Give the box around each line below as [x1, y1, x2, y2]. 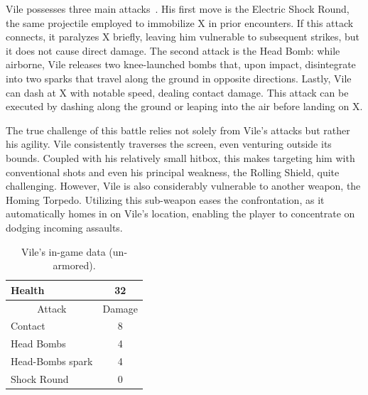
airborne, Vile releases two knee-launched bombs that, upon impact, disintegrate [6, 57, 356, 72]
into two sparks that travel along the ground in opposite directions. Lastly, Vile [6, 70, 352, 85]
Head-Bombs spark [11, 354, 93, 369]
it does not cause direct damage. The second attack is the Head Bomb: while [6, 43, 340, 58]
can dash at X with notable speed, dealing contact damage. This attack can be [6, 85, 349, 99]
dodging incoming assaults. [6, 220, 123, 234]
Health [11, 282, 45, 297]
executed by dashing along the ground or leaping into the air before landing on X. [6, 99, 363, 114]
